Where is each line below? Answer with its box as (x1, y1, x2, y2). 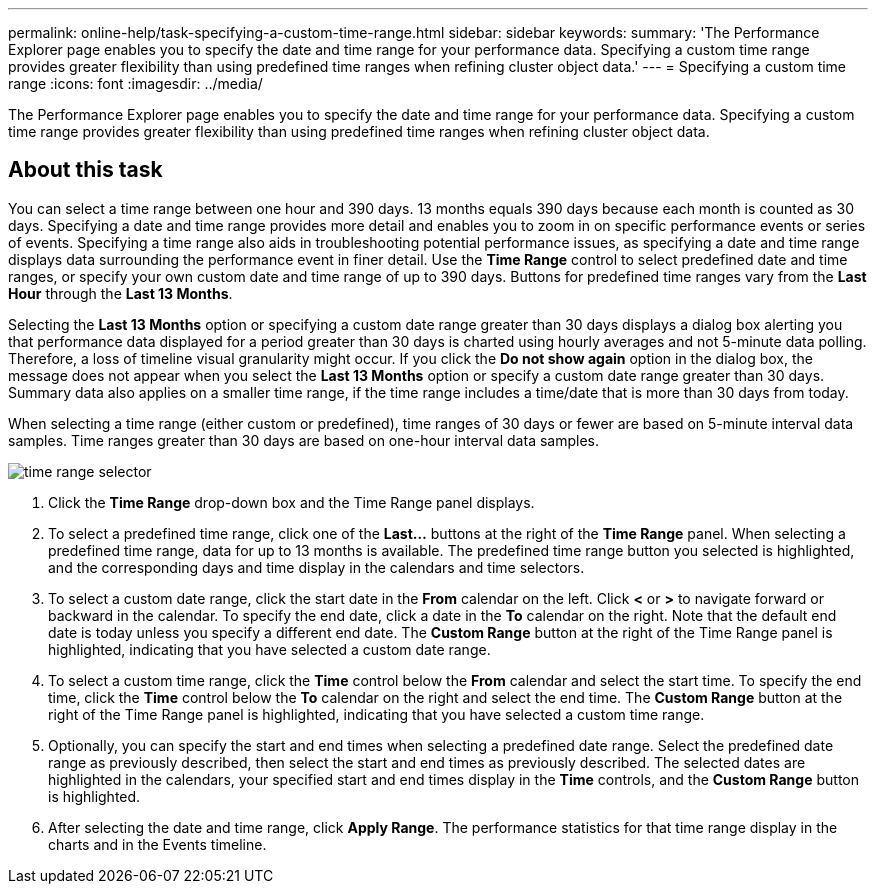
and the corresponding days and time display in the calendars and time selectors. (48, 558, 585, 576)
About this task (8, 157, 163, 183)
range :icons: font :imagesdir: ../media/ (8, 75, 263, 92)
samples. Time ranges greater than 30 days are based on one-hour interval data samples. (8, 431, 599, 449)
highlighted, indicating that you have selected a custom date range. (48, 640, 491, 658)
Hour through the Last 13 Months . (8, 284, 233, 302)
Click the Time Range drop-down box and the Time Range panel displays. (48, 493, 535, 511)
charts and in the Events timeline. (48, 835, 267, 853)
